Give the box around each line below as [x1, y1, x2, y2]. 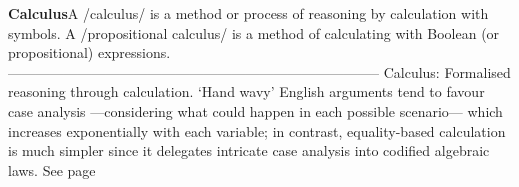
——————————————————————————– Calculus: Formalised [8, 61, 511, 82]
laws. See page [8, 159, 96, 180]
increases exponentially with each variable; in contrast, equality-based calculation [8, 120, 506, 141]
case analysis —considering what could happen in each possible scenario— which [8, 100, 503, 121]
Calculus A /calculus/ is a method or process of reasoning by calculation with [8, 3, 489, 23]
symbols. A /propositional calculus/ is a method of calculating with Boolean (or [8, 22, 500, 43]
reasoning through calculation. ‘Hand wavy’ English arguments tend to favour [8, 81, 485, 102]
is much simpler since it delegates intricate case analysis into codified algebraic [8, 140, 490, 161]
